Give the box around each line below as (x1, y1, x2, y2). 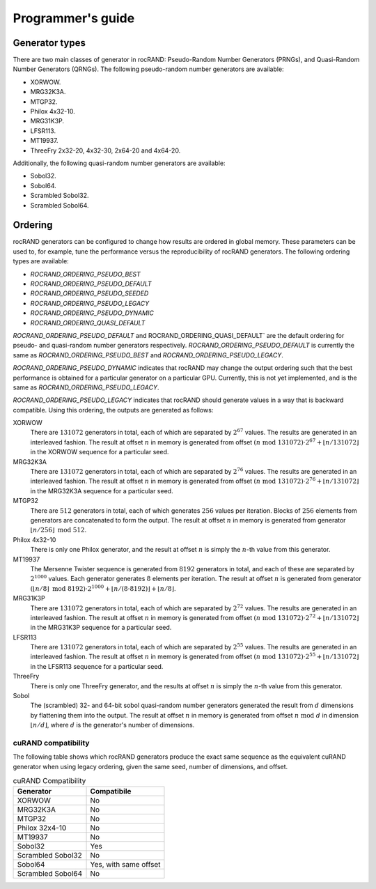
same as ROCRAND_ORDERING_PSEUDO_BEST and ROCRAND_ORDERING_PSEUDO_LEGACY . (13, 350, 283, 359)
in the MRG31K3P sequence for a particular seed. (30, 624, 172, 632)
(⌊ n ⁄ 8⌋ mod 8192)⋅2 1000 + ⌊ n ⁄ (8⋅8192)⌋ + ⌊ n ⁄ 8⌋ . (30, 584, 176, 592)
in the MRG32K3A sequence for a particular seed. (30, 486, 173, 495)
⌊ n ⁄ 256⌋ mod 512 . (30, 526, 87, 534)
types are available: (13, 257, 69, 265)
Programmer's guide (13, 10, 135, 26)
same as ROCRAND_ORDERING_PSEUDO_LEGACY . (13, 383, 159, 392)
